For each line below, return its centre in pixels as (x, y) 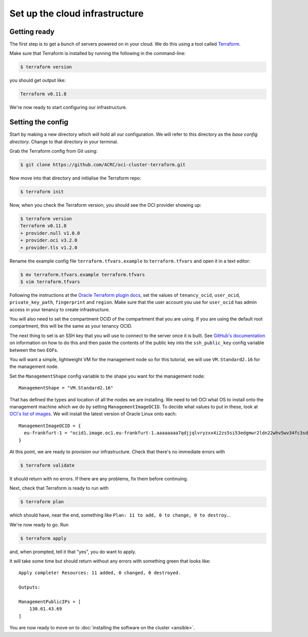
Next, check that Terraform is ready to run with (59, 488)
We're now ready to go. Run (39, 524)
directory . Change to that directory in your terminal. (64, 141)
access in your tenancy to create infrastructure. (60, 309)
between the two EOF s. (34, 350)
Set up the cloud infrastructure (76, 13)
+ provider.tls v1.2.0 (49, 247)
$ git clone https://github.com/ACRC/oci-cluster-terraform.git (103, 165)
